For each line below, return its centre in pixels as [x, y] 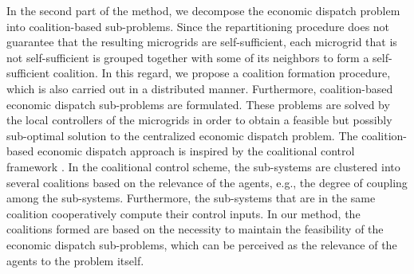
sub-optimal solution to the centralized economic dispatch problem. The [182, 135]
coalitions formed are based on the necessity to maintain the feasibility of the [195, 229]
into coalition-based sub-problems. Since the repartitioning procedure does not [198, 26]
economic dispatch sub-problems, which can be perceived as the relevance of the [202, 244]
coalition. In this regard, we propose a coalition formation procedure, [222, 73]
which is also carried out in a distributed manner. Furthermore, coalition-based [200, 88]
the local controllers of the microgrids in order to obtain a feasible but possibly [199, 120]
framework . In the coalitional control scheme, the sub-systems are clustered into [203, 166]
